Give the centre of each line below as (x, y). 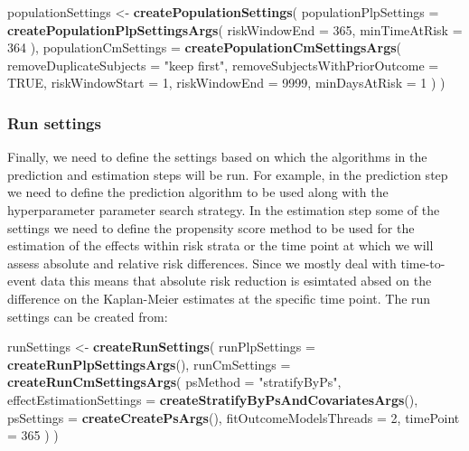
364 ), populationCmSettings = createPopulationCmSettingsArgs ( (205, 47)
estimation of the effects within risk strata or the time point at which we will (220, 245)
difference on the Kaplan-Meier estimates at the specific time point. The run (219, 298)
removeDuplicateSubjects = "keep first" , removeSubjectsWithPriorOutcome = (223, 65)
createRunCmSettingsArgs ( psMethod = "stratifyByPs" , (174, 382)
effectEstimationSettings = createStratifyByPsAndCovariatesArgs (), (213, 399)
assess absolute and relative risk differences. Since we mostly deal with (202, 263)
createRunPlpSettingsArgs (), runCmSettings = (149, 364)
